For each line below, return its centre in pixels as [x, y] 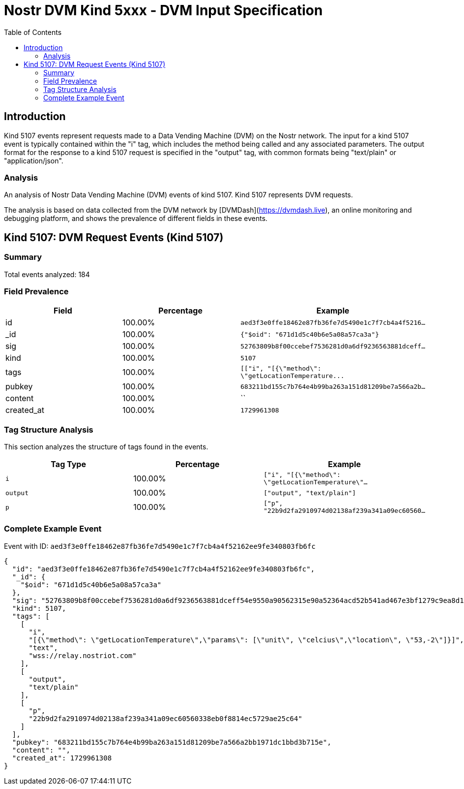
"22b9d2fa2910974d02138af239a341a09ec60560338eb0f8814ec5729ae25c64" [165, 718]
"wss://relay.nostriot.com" [83, 655]
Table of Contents [33, 32]
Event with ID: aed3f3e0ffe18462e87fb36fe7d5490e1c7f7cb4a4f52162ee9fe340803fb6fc [160, 546]
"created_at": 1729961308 [62, 758]
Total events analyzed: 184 [47, 274]
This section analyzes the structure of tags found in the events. [106, 447]
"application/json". [34, 160]
